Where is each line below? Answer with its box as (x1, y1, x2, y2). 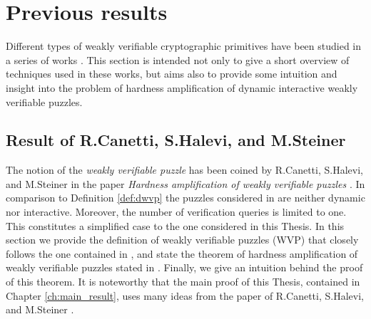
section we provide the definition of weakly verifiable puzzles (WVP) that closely (6, 232, 359, 247)
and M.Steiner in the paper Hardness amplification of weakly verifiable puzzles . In (6, 176, 365, 191)
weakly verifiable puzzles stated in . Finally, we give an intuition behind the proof (6, 260, 363, 275)
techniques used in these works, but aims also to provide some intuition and (6, 66, 337, 81)
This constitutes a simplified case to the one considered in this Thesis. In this (6, 218, 345, 233)
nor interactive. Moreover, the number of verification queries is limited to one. (6, 204, 347, 219)
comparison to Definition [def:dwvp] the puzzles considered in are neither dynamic (6, 190, 365, 205)
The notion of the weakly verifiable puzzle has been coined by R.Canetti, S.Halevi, (6, 162, 363, 177)
